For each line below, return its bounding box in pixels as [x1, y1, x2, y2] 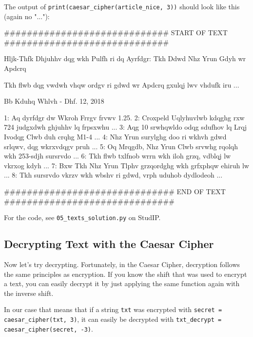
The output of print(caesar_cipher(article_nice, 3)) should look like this [4, 1, 240, 11]
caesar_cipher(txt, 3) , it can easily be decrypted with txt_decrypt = [4, 314, 222, 324]
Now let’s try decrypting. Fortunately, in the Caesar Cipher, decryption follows [4, 259, 240, 270]
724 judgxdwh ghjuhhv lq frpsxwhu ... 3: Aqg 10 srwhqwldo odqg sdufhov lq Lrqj [4, 122, 247, 132]
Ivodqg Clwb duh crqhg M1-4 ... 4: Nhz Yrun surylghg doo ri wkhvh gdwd [4, 132, 227, 141]
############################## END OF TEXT [4, 186, 226, 196]
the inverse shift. [4, 288, 54, 298]
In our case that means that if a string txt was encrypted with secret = [4, 304, 222, 315]
